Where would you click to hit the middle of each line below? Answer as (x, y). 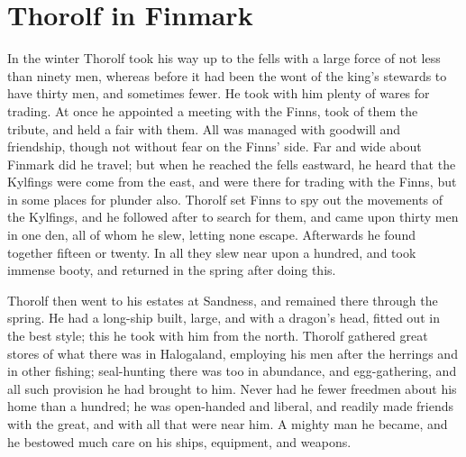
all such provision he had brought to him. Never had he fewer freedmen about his (232, 388)
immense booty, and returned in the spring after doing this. (172, 270)
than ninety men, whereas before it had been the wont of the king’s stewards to (227, 75)
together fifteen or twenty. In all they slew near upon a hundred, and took (212, 252)
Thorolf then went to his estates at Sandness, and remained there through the (223, 300)
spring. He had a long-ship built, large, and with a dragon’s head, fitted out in (224, 318)
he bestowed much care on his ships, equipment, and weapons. (179, 441)
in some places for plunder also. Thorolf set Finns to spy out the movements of (225, 199)
